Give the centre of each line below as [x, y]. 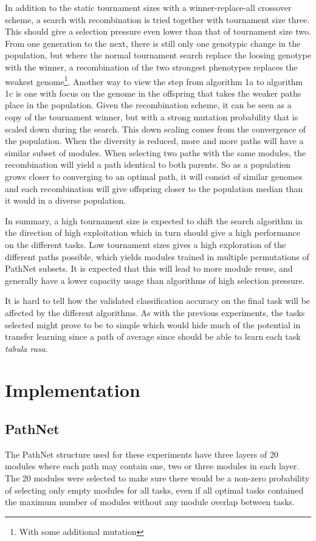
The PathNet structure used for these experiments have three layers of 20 [142, 454]
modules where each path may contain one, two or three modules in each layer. [152, 466]
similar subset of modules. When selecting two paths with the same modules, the [156, 152]
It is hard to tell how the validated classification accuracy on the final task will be [158, 301]
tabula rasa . [26, 348]
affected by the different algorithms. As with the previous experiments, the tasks [155, 312]
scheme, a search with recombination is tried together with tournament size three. [157, 19]
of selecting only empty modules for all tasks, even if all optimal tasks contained [154, 490]
